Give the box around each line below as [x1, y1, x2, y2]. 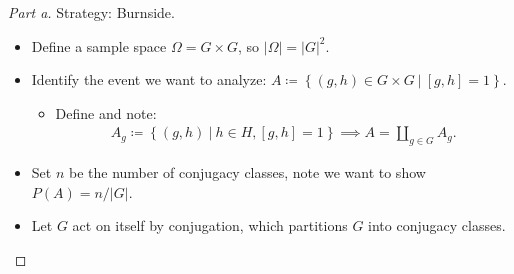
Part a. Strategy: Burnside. [8, 2, 175, 22]
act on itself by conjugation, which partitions [72, 215, 348, 236]
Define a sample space [31, 35, 167, 56]
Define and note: [55, 102, 157, 123]
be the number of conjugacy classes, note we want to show [68, 162, 426, 183]
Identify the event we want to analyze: [31, 69, 267, 90]
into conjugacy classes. [368, 215, 506, 236]
